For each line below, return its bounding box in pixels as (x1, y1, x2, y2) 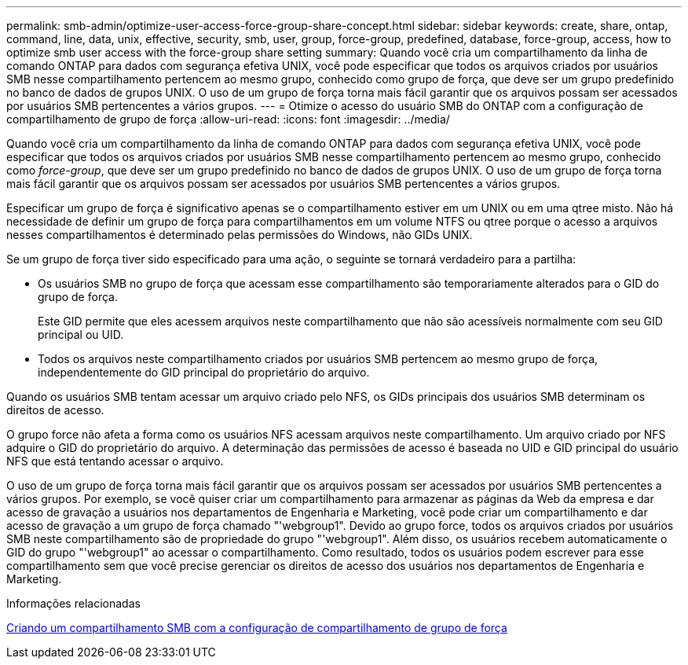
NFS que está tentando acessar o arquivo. (6, 454, 224, 468)
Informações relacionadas (6, 597, 141, 610)
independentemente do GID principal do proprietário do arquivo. (38, 366, 370, 379)
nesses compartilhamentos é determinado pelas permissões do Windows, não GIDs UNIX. (6, 228, 473, 241)
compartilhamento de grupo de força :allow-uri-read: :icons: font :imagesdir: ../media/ (6, 112, 450, 126)
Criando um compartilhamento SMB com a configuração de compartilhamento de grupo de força (6, 621, 507, 634)
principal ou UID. (38, 328, 124, 341)
